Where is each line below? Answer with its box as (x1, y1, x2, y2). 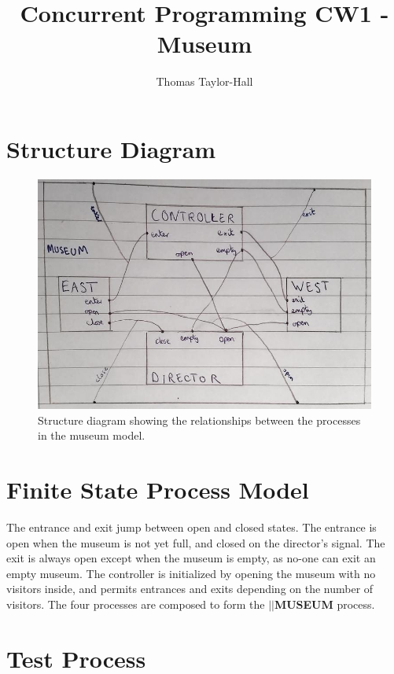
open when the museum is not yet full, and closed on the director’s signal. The (6, 534, 385, 551)
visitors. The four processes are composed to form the (6, 595, 265, 612)
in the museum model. (38, 427, 145, 444)
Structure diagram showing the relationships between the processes (38, 411, 361, 428)
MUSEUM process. (274, 595, 375, 612)
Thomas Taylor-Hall (156, 73, 253, 90)
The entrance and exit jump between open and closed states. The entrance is (6, 518, 377, 535)
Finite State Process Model (6, 473, 309, 505)
